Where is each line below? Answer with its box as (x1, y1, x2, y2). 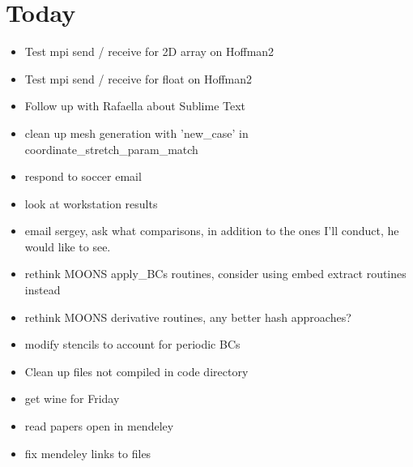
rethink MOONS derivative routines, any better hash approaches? (24, 308, 351, 325)
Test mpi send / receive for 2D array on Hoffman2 (24, 43, 275, 60)
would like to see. (24, 238, 111, 255)
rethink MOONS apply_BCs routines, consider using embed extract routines (24, 265, 407, 282)
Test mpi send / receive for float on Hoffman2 (24, 70, 252, 87)
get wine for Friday (24, 390, 120, 407)
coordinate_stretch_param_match (24, 140, 198, 157)
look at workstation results (24, 195, 158, 212)
